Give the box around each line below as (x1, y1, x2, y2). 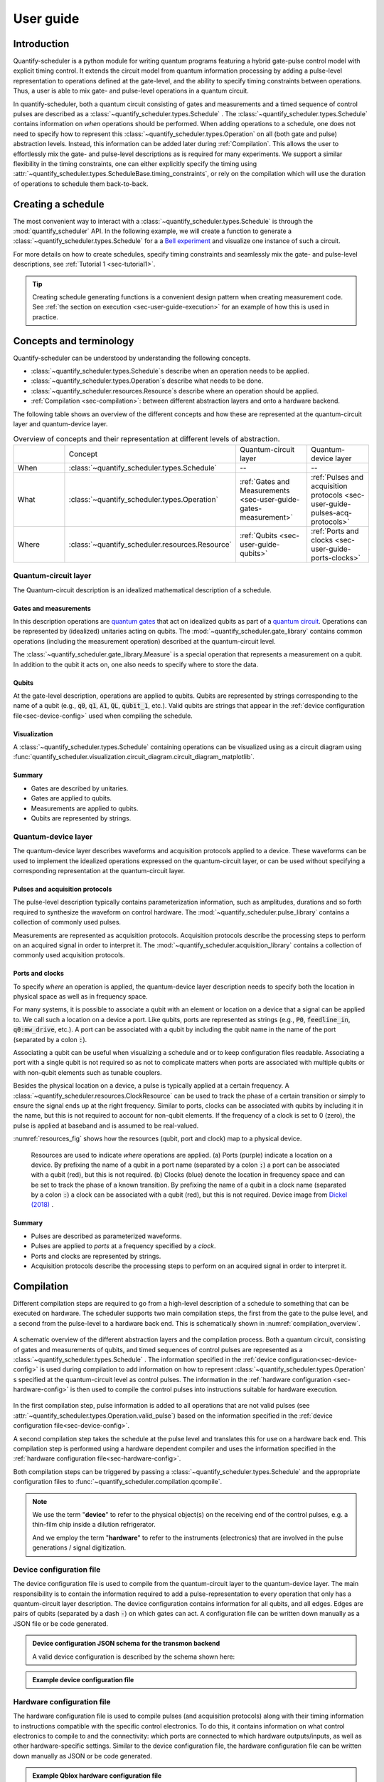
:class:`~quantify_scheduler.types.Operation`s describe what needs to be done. (31, 376, 264, 385)
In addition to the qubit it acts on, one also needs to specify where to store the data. (13, 660, 259, 669)
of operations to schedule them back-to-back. (13, 179, 149, 188)
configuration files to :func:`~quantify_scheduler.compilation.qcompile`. (13, 1478, 223, 1486)
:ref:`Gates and (239, 476, 290, 486)
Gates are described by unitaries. (31, 784, 129, 793)
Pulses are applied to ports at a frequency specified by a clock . (31, 1242, 216, 1250)
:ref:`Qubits (239, 530, 278, 540)
